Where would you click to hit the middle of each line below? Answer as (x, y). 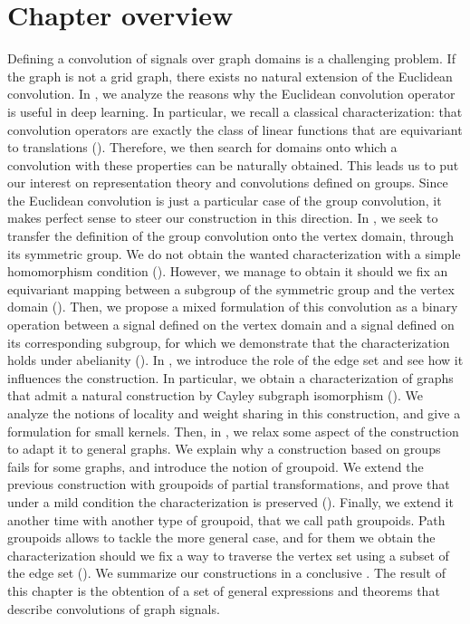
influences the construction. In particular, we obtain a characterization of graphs (230, 377)
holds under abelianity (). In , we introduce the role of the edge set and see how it (235, 360)
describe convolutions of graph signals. (114, 608)
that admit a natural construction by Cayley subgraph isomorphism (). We (216, 395)
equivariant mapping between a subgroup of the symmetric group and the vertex (231, 288)
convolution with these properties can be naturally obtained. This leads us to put (233, 164)
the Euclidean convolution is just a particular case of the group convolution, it (225, 200)
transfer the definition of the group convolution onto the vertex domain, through (231, 236)
